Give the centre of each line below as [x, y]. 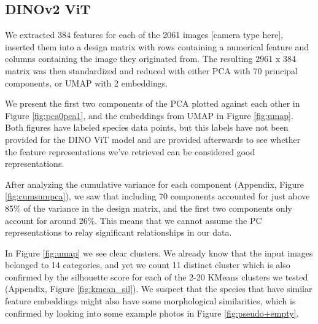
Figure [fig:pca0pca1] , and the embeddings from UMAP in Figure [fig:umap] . [149, 115]
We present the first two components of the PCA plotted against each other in [153, 103]
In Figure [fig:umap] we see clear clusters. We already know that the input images [159, 253]
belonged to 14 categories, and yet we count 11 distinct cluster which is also [148, 265]
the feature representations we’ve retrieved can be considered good [130, 151]
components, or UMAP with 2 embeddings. [87, 83]
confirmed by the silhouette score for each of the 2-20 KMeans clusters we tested [157, 276]
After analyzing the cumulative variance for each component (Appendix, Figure [154, 184]
